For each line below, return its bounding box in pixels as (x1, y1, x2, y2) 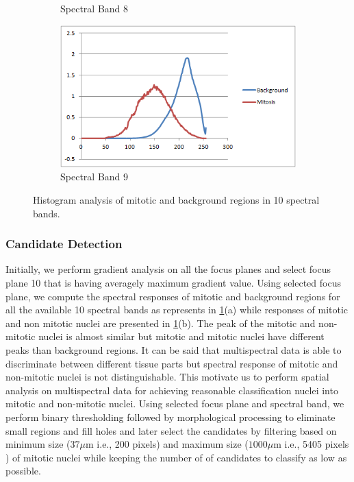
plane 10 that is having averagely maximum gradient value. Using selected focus (5, 276, 341, 290)
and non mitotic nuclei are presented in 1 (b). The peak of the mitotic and (5, 315, 316, 330)
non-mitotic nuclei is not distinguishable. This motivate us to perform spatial (5, 370, 329, 384)
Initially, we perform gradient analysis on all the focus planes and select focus (5, 262, 331, 276)
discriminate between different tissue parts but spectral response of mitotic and (5, 356, 338, 370)
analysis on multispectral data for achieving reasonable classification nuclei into (5, 383, 338, 397)
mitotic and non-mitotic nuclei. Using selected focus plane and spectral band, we (5, 396, 344, 411)
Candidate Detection (5, 235, 123, 252)
